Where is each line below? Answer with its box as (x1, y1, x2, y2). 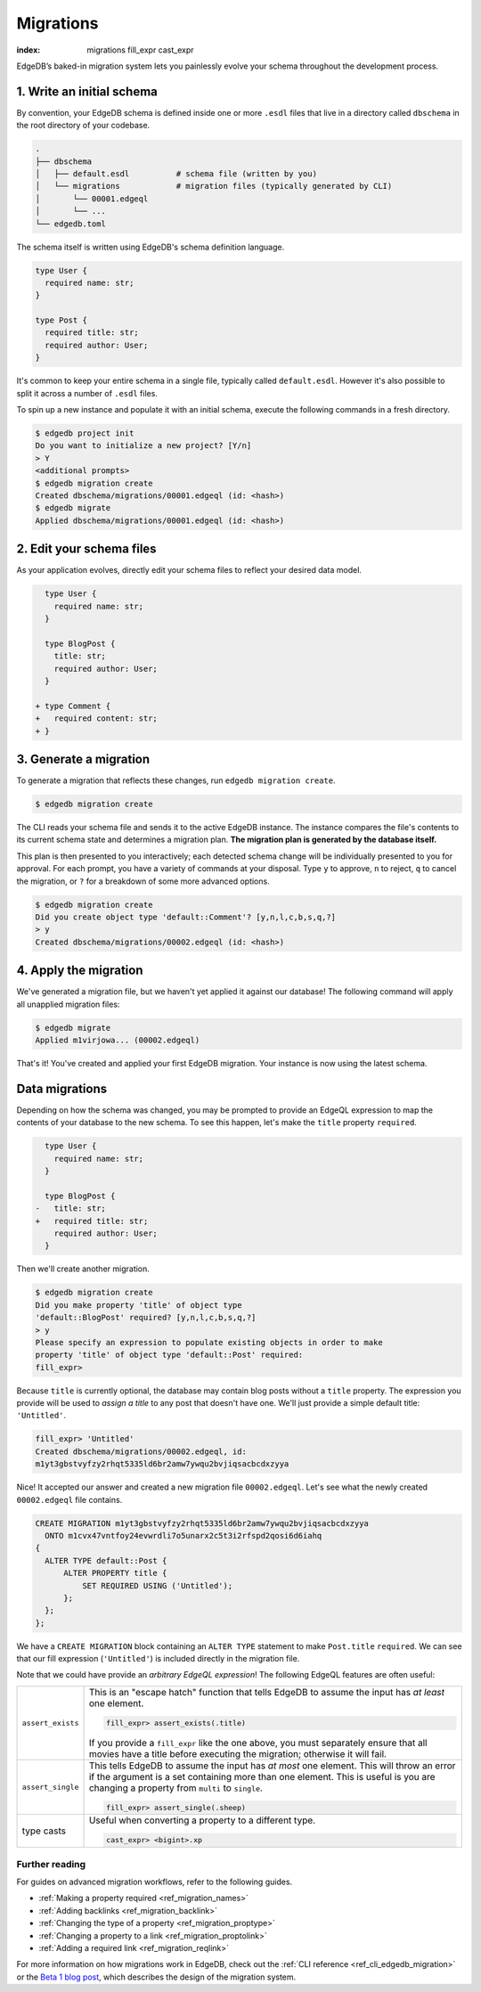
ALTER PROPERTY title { (63, 1568, 167, 1579)
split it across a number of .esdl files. (16, 388, 158, 398)
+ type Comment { (35, 700, 111, 711)
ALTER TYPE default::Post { (45, 1555, 167, 1565)
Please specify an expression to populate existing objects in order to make (35, 1337, 383, 1347)
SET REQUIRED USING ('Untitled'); (81, 1580, 233, 1590)
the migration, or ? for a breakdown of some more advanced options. (16, 876, 271, 886)
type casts (21, 1825, 67, 1837)
